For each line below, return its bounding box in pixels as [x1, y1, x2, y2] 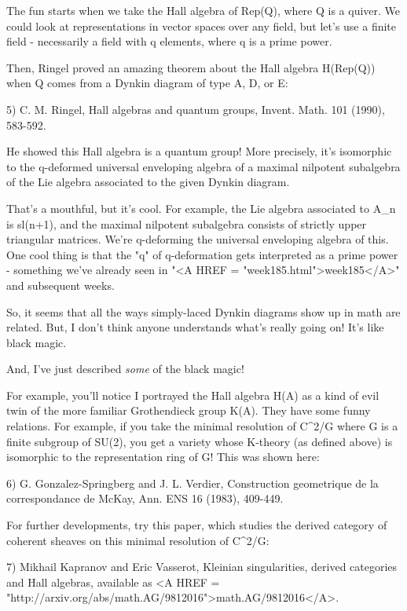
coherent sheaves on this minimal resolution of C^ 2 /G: [6, 532, 269, 548]
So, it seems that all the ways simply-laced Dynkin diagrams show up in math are [6, 303, 401, 320]
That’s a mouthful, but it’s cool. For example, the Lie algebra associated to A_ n [6, 199, 396, 216]
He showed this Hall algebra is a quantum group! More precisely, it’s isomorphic [6, 143, 392, 159]
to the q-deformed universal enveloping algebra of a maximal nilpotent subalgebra [6, 158, 401, 174]
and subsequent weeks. [6, 276, 115, 293]
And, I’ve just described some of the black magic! [6, 360, 244, 377]
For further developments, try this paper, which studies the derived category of [6, 517, 387, 533]
